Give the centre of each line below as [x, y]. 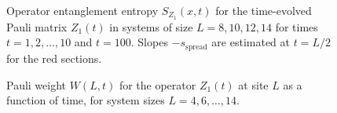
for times [297, 26]
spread [196, 47]
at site [253, 84]
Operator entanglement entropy [82, 10]
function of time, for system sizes [86, 100]
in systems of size [151, 26]
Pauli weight [37, 84]
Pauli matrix [37, 26]
